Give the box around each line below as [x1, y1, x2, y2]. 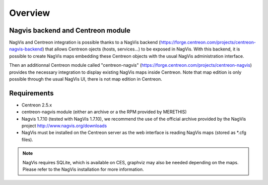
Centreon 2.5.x [21, 102, 52, 108]
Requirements [9, 89, 54, 97]
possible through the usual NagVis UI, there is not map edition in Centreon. [9, 76, 162, 82]
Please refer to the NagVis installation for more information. [22, 166, 144, 173]
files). [21, 137, 33, 142]
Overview [9, 7, 50, 18]
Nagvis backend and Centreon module [9, 26, 131, 35]
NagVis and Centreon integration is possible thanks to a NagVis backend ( [9, 40, 161, 46]
